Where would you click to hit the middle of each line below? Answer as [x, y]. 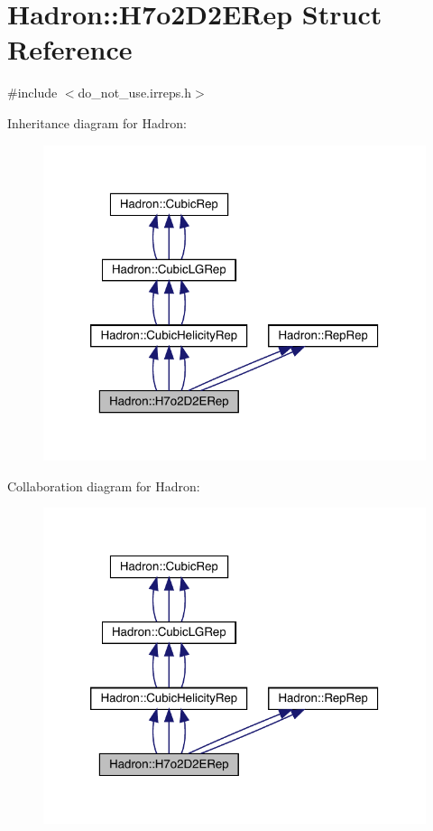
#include [32, 93]
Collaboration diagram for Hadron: [104, 486]
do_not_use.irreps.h [135, 93]
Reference [70, 49]
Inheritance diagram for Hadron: [97, 122]
